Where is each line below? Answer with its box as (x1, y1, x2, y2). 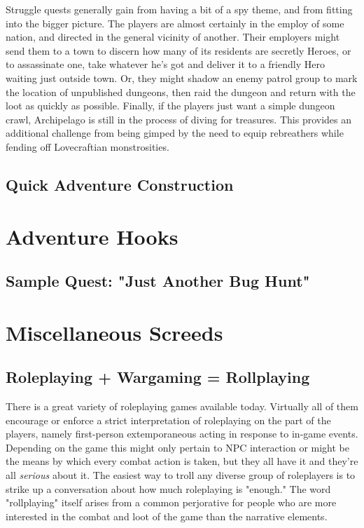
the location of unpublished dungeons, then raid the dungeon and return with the (6, 84, 356, 99)
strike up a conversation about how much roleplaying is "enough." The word (6, 481, 331, 496)
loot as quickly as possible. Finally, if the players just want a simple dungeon (6, 98, 335, 113)
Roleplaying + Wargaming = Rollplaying (6, 366, 310, 388)
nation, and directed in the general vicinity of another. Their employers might (6, 29, 340, 44)
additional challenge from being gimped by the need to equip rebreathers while (6, 126, 344, 140)
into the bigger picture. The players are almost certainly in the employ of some (6, 15, 344, 30)
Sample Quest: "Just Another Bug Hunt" (6, 270, 310, 292)
